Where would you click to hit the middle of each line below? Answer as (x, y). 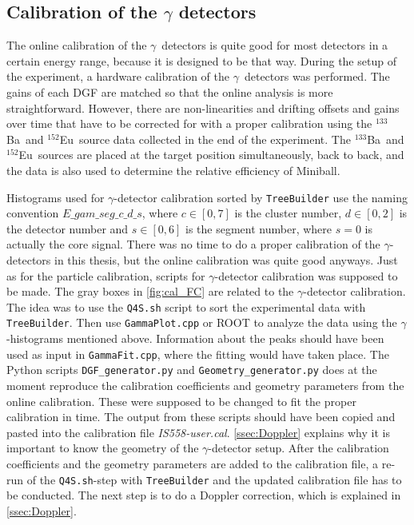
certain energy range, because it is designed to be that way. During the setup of (201, 60)
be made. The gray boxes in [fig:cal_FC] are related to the (150, 291)
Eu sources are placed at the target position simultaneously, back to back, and (211, 155)
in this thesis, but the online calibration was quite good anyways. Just (226, 259)
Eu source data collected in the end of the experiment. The (205, 139)
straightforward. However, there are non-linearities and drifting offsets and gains (203, 107)
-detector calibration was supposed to (306, 275)
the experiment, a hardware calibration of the (118, 76)
